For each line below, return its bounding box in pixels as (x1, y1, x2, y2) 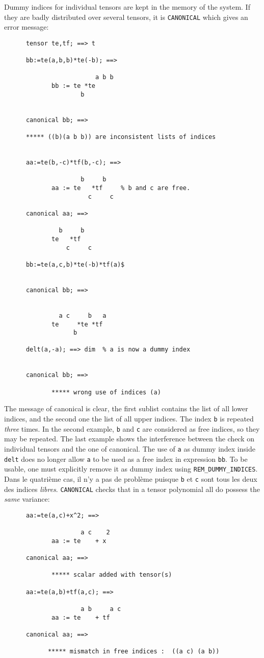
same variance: (4, 494, 50, 504)
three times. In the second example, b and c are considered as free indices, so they (4, 423, 260, 434)
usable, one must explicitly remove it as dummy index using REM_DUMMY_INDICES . (4, 463, 258, 474)
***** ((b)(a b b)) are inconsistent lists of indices (25, 133, 216, 141)
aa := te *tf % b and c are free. (51, 184, 191, 192)
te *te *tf (51, 320, 103, 328)
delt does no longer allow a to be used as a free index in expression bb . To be (4, 453, 248, 464)
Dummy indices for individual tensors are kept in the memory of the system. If (4, 2, 250, 12)
